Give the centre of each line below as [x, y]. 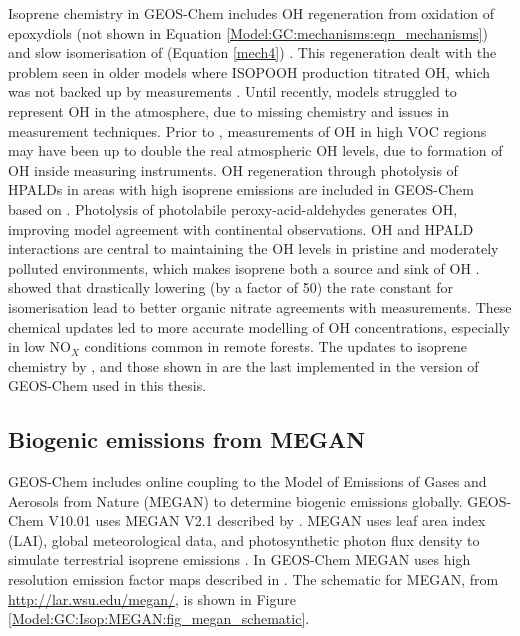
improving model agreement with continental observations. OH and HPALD [241, 228]
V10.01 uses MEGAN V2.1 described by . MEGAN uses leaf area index [267, 520]
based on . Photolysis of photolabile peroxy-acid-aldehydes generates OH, [233, 208]
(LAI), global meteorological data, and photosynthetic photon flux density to [244, 539]
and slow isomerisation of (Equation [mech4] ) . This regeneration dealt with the [252, 52]
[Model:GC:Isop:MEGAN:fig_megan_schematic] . [159, 618]
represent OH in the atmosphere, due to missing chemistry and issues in [228, 110]
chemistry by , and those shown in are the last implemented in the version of [243, 365]
